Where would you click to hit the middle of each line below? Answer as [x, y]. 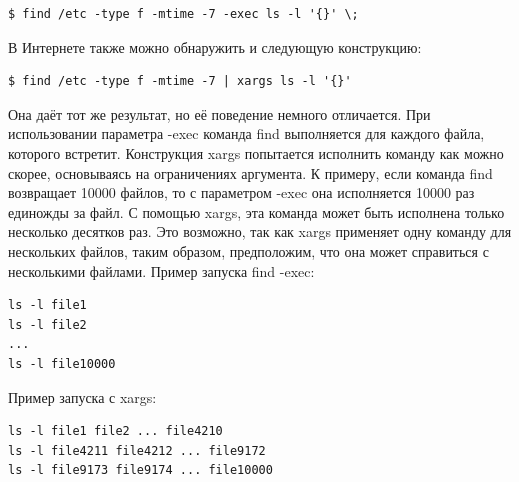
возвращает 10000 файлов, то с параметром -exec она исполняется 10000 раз [241, 192]
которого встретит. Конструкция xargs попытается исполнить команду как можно [256, 152]
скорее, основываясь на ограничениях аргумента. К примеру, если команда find [250, 172]
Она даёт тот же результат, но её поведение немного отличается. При [219, 113]
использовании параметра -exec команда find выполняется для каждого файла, [246, 133]
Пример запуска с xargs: [82, 396]
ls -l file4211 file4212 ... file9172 [137, 450]
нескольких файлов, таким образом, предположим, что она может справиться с [248, 250]
